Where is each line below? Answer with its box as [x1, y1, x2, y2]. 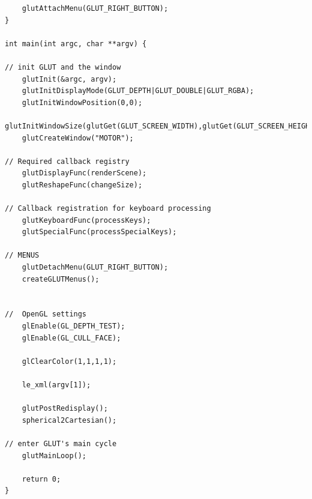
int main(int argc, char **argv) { [5, 39, 147, 48]
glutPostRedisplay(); [22, 404, 108, 413]
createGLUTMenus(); [22, 274, 100, 283]
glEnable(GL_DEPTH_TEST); [22, 322, 125, 331]
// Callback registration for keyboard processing [5, 204, 211, 213]
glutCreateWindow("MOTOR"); [22, 133, 134, 142]
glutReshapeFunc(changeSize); [22, 180, 143, 189]
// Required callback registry [5, 157, 130, 166]
